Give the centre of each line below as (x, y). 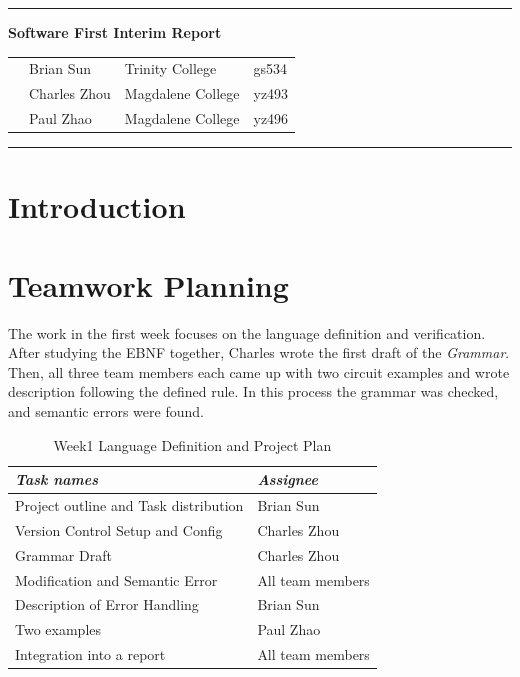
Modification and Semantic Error (116, 579)
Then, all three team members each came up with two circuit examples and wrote (259, 371)
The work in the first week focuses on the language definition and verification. (247, 332)
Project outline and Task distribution (129, 505)
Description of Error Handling (107, 604)
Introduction (97, 206)
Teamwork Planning (148, 284)
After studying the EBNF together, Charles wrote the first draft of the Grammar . (259, 352)
